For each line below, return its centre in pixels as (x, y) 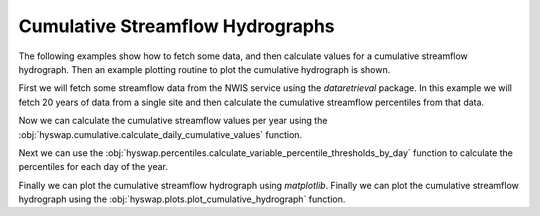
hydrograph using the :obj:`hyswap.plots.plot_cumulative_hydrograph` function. (182, 199)
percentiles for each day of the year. (93, 167)
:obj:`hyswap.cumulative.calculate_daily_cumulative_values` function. (160, 134)
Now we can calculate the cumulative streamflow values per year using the (173, 121)
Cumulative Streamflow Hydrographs (176, 26)
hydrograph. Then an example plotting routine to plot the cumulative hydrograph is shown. (204, 69)
